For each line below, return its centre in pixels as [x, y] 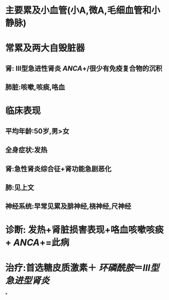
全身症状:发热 [26, 150]
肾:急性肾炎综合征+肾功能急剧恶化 [59, 168]
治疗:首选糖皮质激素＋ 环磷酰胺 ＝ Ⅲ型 [82, 268]
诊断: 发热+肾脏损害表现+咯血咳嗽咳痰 [84, 230]
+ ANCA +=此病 [37, 242]
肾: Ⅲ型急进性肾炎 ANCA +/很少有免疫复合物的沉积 [84, 68]
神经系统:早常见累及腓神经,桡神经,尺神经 [68, 207]
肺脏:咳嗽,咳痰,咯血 [35, 87]
